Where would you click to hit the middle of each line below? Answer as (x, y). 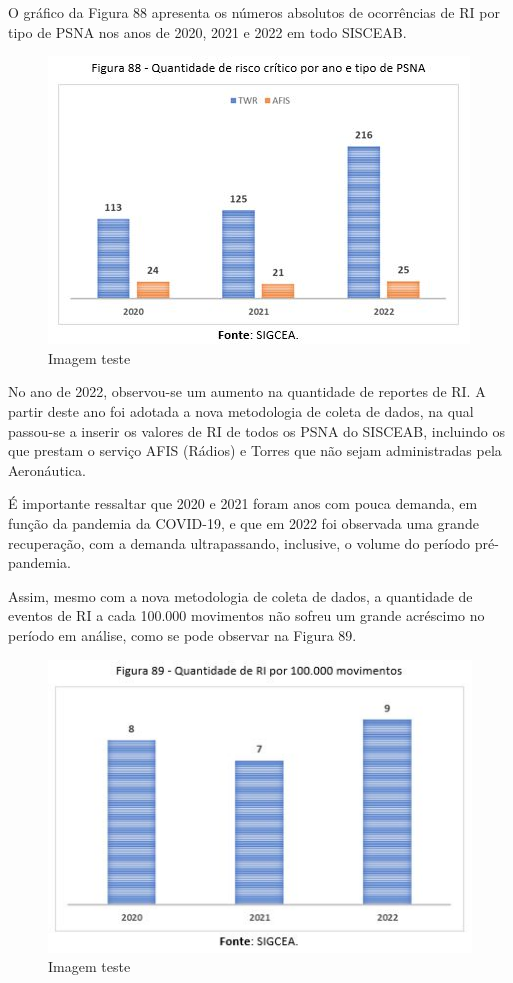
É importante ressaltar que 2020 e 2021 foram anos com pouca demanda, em (243, 503)
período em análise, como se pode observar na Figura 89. (182, 634)
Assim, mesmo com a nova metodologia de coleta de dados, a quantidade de (240, 595)
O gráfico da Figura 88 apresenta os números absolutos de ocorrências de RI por (254, 12)
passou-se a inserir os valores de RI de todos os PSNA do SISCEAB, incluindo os (256, 430)
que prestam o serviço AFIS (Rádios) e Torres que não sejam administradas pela (255, 450)
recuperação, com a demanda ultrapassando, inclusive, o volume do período (239, 542)
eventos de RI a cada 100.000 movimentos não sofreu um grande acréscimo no (246, 615)
